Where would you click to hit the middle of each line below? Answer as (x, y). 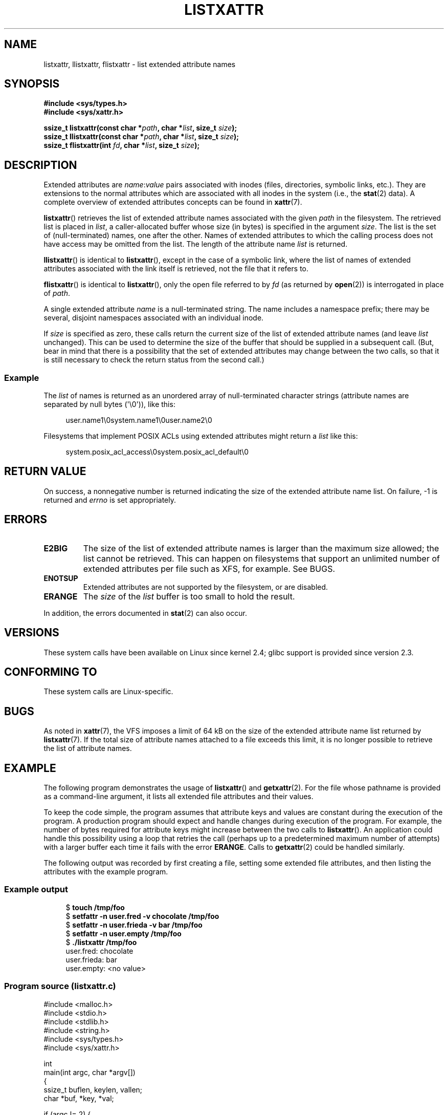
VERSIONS (32, 633)
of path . (57, 293)
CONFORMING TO (51, 672)
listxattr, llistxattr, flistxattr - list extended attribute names (140, 64)
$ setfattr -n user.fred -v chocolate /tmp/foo (142, 916)
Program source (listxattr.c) (60, 986)
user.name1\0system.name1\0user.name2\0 (139, 420)
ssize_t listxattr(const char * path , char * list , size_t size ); (140, 128)
